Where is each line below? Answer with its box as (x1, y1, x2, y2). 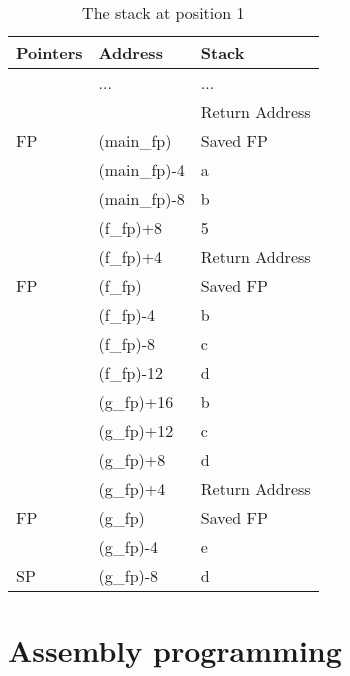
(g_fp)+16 (98, 390, 174, 413)
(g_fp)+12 (98, 419, 174, 442)
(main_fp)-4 (98, 158, 185, 181)
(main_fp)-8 (98, 187, 185, 210)
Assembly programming (8, 630, 342, 671)
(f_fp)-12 (98, 361, 163, 384)
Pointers (16, 41, 83, 64)
